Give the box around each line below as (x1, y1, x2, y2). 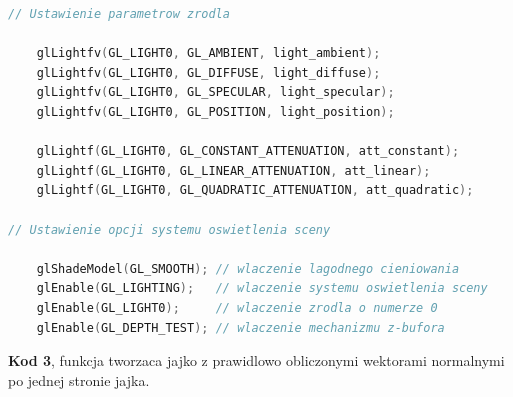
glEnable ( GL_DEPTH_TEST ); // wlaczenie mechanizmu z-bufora (36, 320, 445, 335)
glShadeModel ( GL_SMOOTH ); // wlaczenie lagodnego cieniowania (36, 261, 460, 276)
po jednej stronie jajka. (8, 369, 150, 390)
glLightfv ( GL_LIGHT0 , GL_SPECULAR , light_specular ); (36, 85, 395, 100)
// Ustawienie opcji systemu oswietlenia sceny (8, 222, 331, 237)
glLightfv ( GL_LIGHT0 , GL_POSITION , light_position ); (36, 104, 395, 119)
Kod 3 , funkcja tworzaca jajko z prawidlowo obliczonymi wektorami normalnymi (8, 350, 505, 371)
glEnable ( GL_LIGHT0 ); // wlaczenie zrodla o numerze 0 (36, 300, 438, 315)
